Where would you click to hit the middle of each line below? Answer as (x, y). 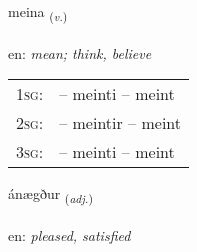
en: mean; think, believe (80, 52)
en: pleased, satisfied (69, 235)
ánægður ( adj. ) (50, 195)
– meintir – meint (120, 123)
